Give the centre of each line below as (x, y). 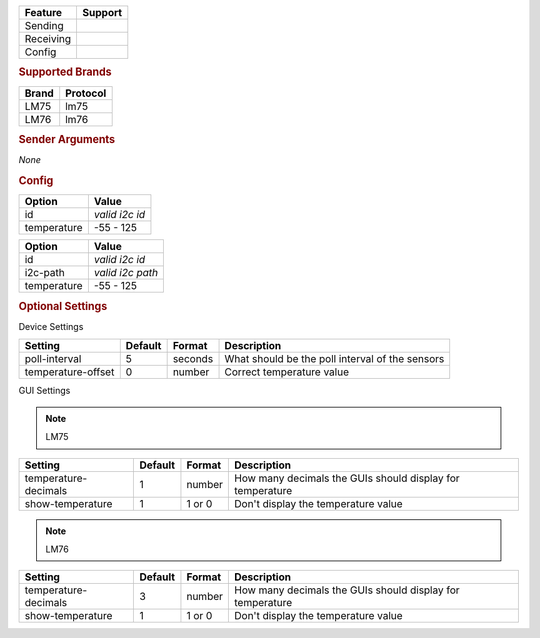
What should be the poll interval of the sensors (334, 359)
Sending (44, 25)
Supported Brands (65, 72)
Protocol (86, 93)
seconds (193, 359)
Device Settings (51, 327)
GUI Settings (44, 391)
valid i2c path (126, 273)
